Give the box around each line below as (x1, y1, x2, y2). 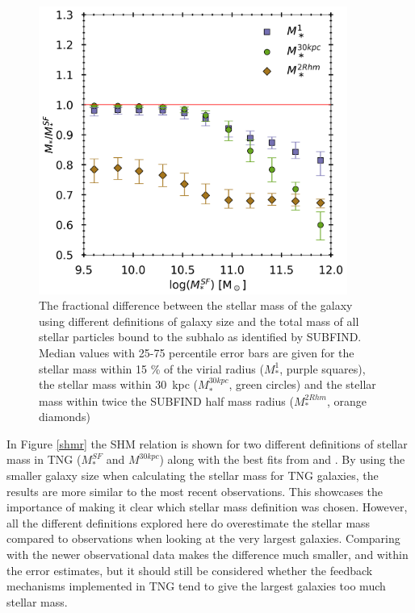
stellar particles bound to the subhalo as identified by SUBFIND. (39, 328, 362, 345)
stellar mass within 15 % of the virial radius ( (39, 360, 264, 377)
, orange (326, 392, 367, 409)
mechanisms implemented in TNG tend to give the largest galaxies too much (6, 578, 386, 594)
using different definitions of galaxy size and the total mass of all (39, 312, 359, 329)
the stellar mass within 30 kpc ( (39, 376, 199, 393)
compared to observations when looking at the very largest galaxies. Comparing (6, 530, 400, 547)
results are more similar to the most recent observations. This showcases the (6, 482, 384, 499)
